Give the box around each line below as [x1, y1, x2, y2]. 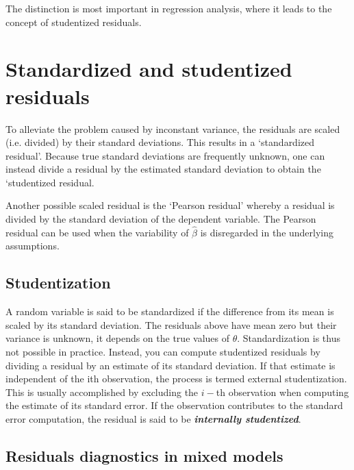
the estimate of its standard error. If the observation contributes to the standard [5, 398, 343, 412]
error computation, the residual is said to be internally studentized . [5, 412, 301, 426]
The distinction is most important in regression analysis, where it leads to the [5, 1, 332, 15]
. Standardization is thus [237, 331, 340, 345]
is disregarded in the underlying [200, 225, 334, 239]
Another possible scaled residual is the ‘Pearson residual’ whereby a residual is [5, 198, 335, 212]
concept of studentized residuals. [5, 14, 142, 29]
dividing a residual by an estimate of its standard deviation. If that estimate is [5, 358, 336, 372]
